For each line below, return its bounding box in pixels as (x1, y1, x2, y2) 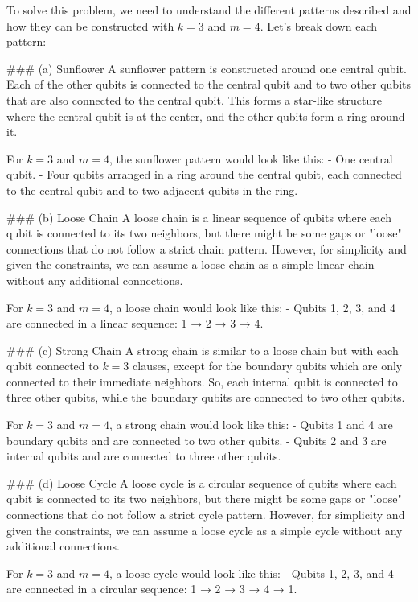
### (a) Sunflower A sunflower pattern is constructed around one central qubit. (6, 60, 407, 76)
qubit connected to (6, 357, 99, 374)
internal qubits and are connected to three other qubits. (6, 447, 281, 464)
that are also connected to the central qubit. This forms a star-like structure (6, 91, 382, 108)
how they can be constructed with (6, 17, 174, 34)
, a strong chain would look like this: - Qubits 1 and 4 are (109, 416, 393, 433)
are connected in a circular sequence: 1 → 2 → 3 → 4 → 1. (6, 580, 297, 597)
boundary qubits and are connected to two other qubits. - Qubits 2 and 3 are (6, 431, 387, 448)
